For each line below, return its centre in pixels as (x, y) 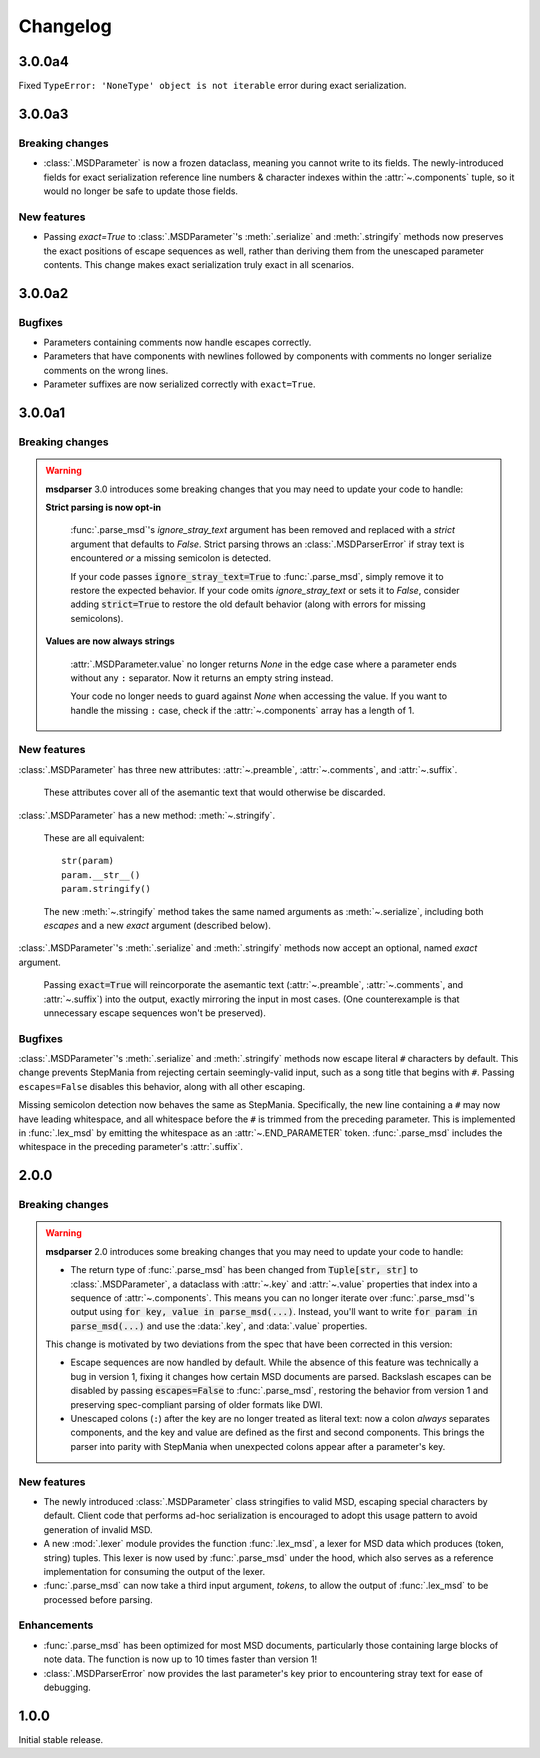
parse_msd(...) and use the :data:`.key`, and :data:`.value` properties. (219, 1326)
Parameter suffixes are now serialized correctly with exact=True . (179, 384)
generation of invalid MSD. (98, 1529)
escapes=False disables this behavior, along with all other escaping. (162, 1086)
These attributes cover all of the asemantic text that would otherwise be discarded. (214, 792)
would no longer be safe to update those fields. (141, 191)
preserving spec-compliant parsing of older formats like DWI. (197, 1404)
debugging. (67, 1687)
